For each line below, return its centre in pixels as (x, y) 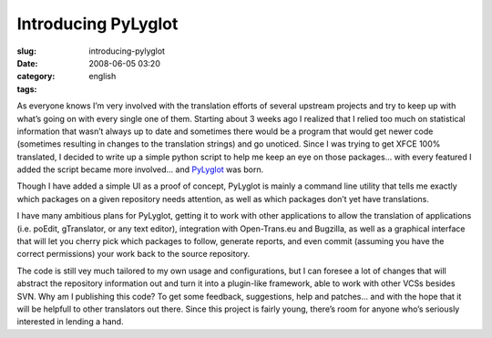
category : (36, 77)
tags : (27, 89)
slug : (26, 51)
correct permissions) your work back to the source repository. (133, 254)
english (102, 77)
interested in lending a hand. (70, 322)
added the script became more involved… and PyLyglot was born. (140, 169)
